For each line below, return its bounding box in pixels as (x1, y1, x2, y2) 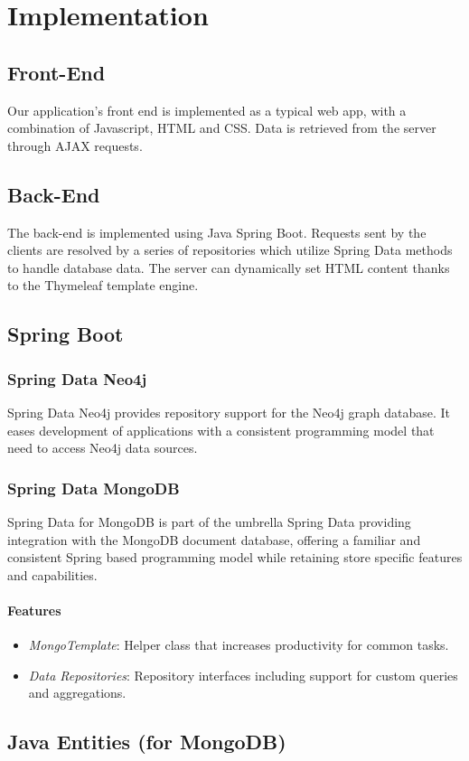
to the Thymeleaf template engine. (7, 276, 199, 295)
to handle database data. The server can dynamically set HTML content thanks (7, 258, 450, 277)
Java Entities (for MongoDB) (7, 728, 286, 756)
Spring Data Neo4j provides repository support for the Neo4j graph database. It (7, 402, 451, 421)
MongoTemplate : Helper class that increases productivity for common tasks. (28, 635, 449, 654)
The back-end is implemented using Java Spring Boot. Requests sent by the (7, 222, 427, 241)
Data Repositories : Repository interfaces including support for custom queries (28, 665, 458, 684)
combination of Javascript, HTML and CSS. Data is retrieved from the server (7, 118, 436, 137)
